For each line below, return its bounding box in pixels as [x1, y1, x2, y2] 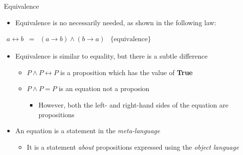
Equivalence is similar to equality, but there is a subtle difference [15, 51, 208, 61]
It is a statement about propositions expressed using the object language [27, 141, 239, 152]
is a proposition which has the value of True [60, 67, 193, 77]
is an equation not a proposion [59, 83, 150, 93]
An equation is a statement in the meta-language [15, 125, 160, 136]
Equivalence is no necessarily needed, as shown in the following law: [15, 17, 216, 27]
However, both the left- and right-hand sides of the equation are [38, 99, 228, 109]
